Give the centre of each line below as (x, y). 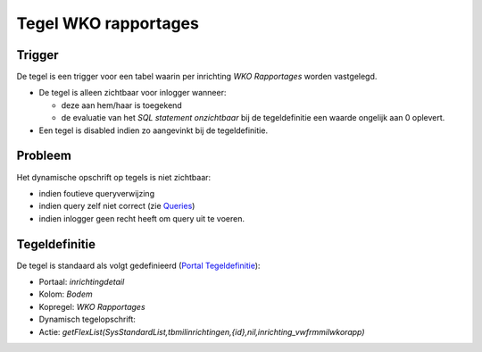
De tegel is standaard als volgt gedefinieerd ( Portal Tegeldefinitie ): (138, 265)
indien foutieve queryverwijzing (97, 193)
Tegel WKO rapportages (108, 23)
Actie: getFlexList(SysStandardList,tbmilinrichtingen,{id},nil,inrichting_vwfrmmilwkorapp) (202, 331)
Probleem (44, 156)
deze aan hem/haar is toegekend (121, 105)
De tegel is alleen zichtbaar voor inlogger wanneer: (133, 93)
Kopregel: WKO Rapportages (92, 306)
